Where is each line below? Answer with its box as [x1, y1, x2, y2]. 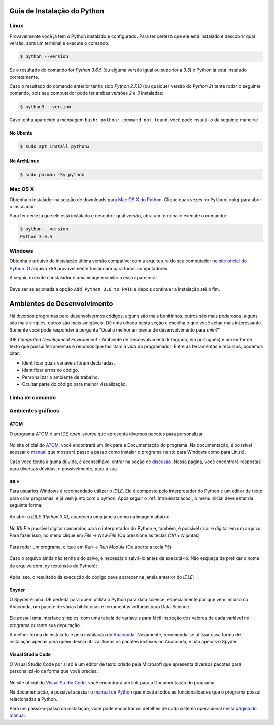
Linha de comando [9, 393, 56, 401]
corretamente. [9, 74, 39, 80]
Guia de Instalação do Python [9, 7, 105, 15]
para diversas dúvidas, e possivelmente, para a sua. [9, 466, 118, 472]
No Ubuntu [9, 130, 33, 136]
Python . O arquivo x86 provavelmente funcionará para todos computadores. [9, 265, 169, 271]
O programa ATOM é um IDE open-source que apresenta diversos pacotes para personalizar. [9, 431, 204, 437]
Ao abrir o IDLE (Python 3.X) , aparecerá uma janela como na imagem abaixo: [9, 513, 170, 520]
